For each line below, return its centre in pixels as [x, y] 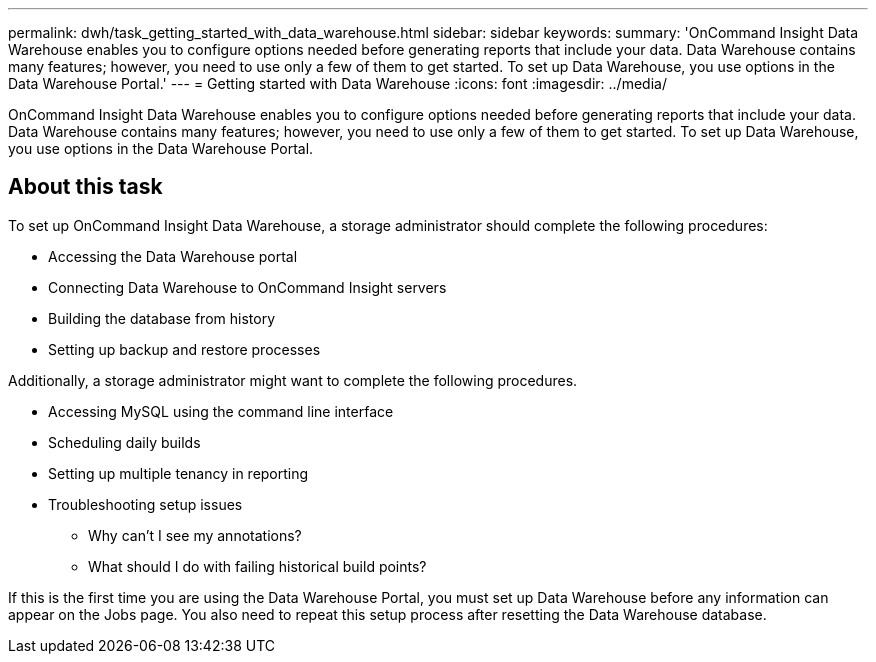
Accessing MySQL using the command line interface [221, 411]
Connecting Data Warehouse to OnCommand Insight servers [247, 287]
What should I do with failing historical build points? [257, 566]
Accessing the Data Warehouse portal [173, 256]
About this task [85, 187]
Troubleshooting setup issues [145, 504]
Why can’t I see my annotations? [195, 535]
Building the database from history [162, 318]
